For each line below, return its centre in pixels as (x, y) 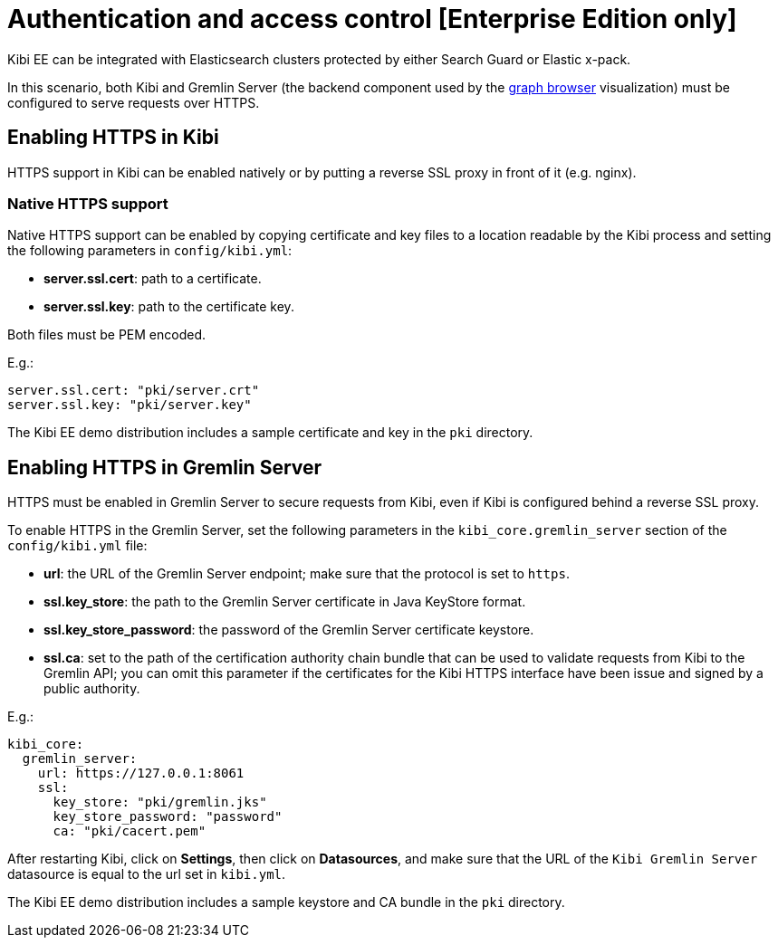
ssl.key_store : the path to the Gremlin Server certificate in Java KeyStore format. (285, 602)
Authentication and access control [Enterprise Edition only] (372, 19)
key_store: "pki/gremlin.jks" (160, 802)
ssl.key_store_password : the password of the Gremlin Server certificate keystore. (289, 630)
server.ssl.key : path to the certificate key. (169, 307)
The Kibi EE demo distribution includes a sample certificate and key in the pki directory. (270, 433)
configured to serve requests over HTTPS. (134, 102)
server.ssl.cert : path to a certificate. (153, 279)
